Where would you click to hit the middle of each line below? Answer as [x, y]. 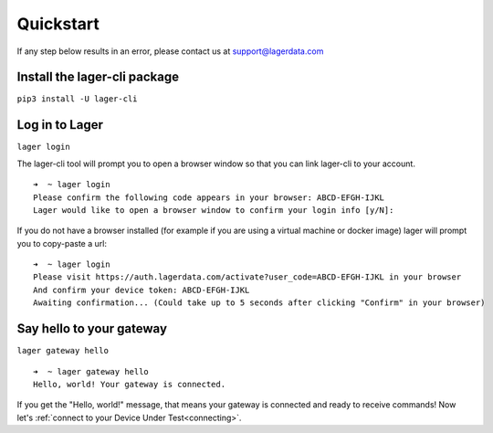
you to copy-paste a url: [62, 243]
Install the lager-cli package [98, 77]
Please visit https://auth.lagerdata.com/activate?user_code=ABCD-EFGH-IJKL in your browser [247, 277]
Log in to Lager [60, 125]
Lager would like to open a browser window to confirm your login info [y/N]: [214, 210]
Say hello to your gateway [92, 329]
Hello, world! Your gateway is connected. [130, 384]
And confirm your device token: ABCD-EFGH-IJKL [142, 290]
